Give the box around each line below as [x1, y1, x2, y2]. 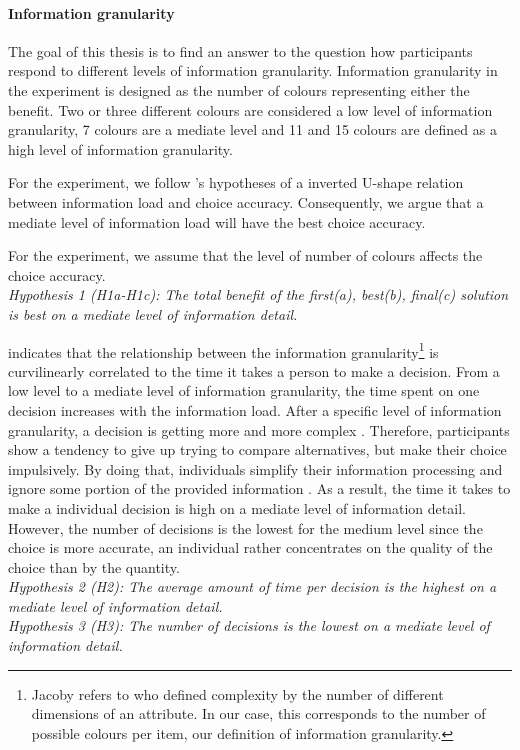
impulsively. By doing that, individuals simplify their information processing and [8, 458, 503, 479]
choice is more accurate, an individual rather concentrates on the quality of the [8, 537, 493, 558]
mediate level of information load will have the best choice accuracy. [8, 211, 426, 232]
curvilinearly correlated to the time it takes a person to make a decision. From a [8, 360, 500, 381]
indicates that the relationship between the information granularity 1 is [8, 338, 439, 362]
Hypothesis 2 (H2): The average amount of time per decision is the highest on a [8, 576, 497, 597]
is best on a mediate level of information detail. [8, 303, 298, 324]
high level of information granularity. [8, 138, 233, 159]
